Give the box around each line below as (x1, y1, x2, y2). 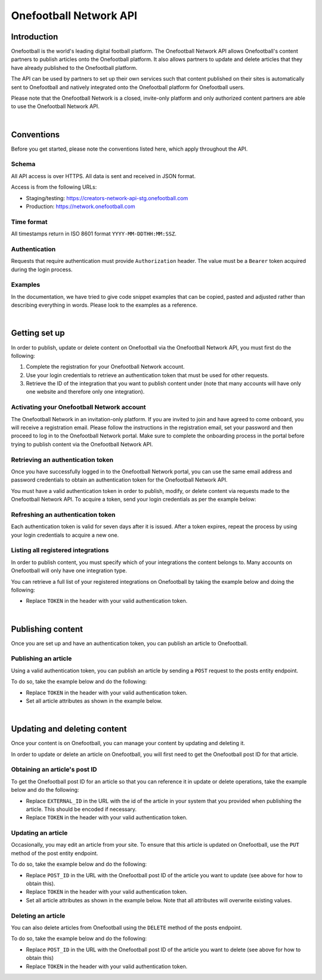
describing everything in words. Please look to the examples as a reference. (11, 302, 198, 309)
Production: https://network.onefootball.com (26, 203, 135, 210)
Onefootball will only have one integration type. (11, 567, 128, 574)
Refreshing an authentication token (11, 510, 116, 519)
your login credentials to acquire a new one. (11, 531, 119, 538)
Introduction (11, 32, 58, 42)
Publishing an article (11, 654, 72, 663)
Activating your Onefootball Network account (11, 403, 146, 412)
